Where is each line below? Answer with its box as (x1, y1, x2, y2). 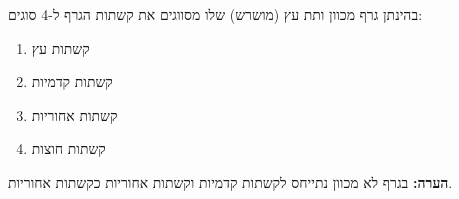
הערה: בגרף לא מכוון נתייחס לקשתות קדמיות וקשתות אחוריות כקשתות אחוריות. (8, 171, 453, 192)
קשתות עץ (31, 37, 90, 58)
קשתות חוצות (31, 138, 106, 159)
